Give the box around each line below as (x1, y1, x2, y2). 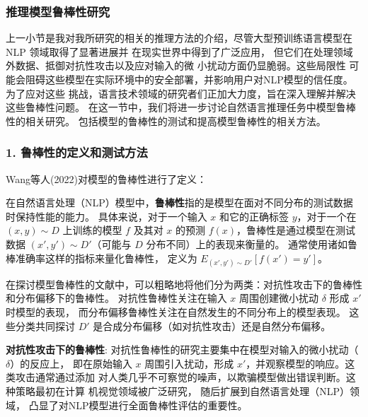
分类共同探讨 (15, 318, 75, 333)
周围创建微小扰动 (239, 290, 319, 305)
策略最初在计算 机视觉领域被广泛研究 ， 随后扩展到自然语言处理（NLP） (15, 383, 350, 398)
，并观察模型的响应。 (246, 356, 345, 370)
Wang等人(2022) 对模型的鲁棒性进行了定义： (6, 171, 207, 186)
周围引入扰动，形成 (144, 356, 234, 370)
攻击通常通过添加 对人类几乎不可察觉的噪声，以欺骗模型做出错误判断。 (15, 370, 346, 384)
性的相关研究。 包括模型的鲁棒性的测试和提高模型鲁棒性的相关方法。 (6, 113, 326, 128)
